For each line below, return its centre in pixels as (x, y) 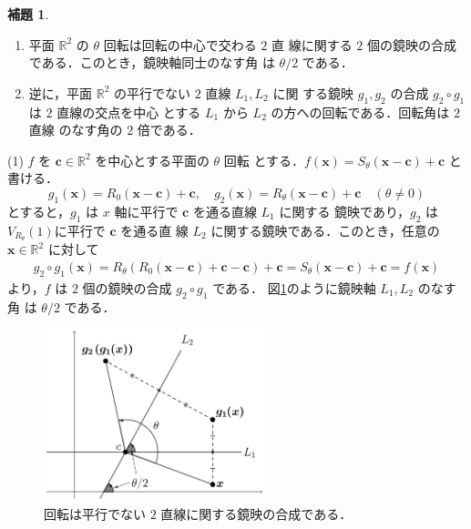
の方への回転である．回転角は (360, 112)
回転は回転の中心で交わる (180, 44)
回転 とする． (264, 160)
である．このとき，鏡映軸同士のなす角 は (152, 62)
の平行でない (153, 92)
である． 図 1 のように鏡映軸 (294, 287)
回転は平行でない (95, 513)
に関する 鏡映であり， (345, 211)
